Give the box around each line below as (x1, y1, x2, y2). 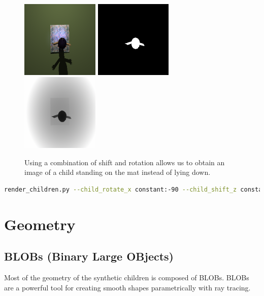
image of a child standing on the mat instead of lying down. (24, 167, 211, 177)
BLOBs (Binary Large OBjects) (4, 248, 174, 264)
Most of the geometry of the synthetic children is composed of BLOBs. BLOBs (4, 272, 249, 283)
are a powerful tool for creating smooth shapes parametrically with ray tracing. (4, 282, 251, 292)
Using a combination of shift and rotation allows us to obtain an (24, 157, 225, 167)
